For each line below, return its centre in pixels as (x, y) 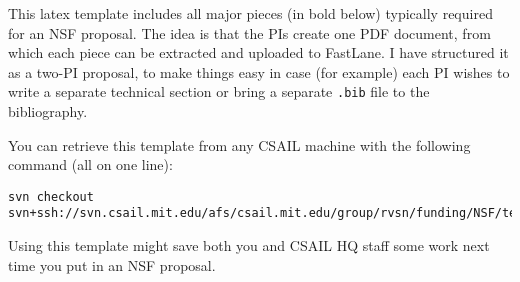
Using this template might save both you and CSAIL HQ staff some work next (249, 245)
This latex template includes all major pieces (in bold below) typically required (250, 13)
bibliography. (48, 111)
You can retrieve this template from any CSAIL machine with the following (239, 144)
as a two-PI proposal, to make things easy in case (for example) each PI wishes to (259, 71)
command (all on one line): (90, 164)
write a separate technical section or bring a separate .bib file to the (219, 91)
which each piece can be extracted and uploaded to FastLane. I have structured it (258, 52)
